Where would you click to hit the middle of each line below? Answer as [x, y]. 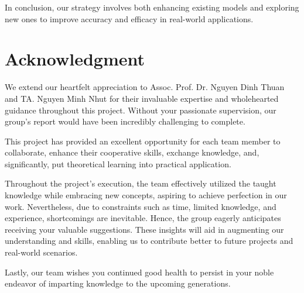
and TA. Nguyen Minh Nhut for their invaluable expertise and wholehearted [142, 98]
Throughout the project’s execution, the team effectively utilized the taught [141, 183]
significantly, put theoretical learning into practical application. [118, 163]
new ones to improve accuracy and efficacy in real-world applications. [129, 18]
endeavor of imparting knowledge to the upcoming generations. [118, 283]
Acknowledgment [75, 59]
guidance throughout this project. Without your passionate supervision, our [141, 110]
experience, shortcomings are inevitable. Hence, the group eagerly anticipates [143, 218]
